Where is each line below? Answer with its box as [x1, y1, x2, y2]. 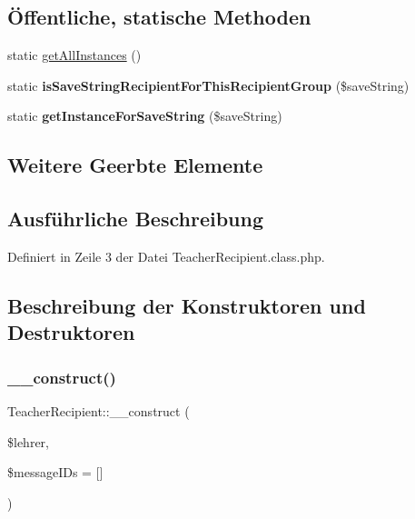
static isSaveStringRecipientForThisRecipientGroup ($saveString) [7, 75, 410, 95]
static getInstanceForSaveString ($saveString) [7, 106, 282, 125]
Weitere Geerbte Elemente [7, 151, 263, 179]
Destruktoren [7, 318, 135, 346]
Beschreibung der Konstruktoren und [7, 291, 366, 319]
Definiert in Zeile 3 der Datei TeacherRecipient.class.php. [7, 246, 325, 265]
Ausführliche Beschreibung [7, 205, 263, 233]
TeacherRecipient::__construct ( [7, 401, 190, 420]
